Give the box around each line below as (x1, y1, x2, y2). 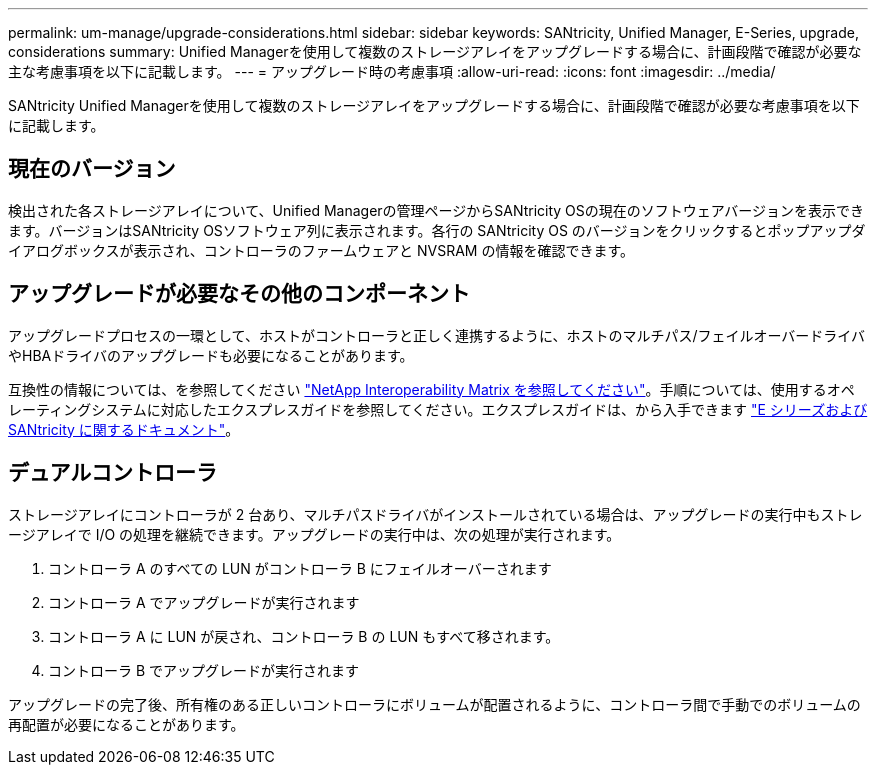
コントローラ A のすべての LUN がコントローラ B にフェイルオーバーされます (48, 559, 552, 577)
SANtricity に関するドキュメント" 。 (8, 420, 240, 438)
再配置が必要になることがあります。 (8, 715, 245, 733)
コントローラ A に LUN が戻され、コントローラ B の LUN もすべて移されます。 (48, 627, 560, 645)
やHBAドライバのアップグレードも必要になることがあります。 (8, 346, 414, 364)
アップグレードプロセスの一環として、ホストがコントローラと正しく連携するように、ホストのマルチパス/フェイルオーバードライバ (8, 326, 866, 344)
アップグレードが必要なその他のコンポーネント (8, 281, 470, 307)
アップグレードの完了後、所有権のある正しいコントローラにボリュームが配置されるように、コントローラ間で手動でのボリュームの (8, 695, 861, 713)
